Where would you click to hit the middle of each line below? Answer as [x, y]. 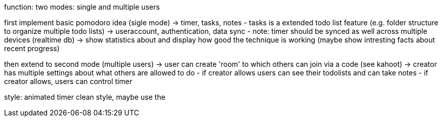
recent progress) [32, 48]
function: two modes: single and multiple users [82, 7]
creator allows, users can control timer [68, 81]
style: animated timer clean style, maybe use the [85, 97]
